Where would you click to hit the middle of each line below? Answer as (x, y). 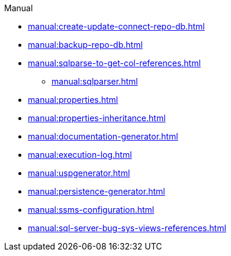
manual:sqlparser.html (95, 81)
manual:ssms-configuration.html (91, 210)
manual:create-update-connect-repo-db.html (116, 26)
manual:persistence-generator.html (97, 191)
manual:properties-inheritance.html (97, 118)
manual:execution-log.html (80, 155)
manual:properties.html (73, 100)
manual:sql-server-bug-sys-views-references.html (127, 228)
